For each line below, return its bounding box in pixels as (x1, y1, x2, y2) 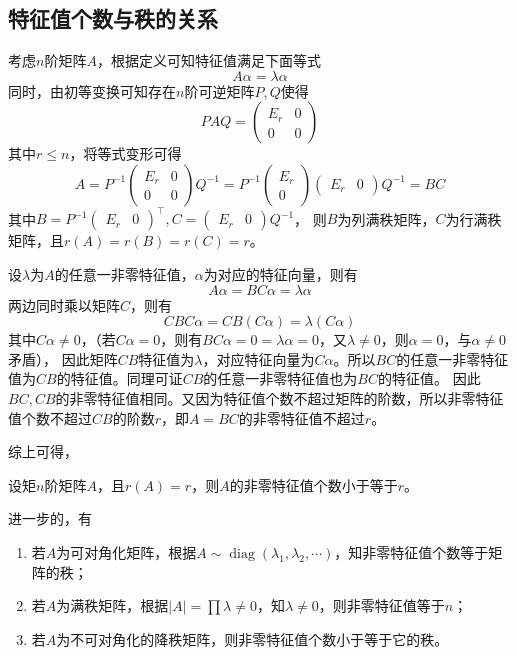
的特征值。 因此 (377, 368, 481, 389)
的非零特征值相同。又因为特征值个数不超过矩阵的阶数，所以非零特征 (55, 388, 504, 409)
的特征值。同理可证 (56, 368, 183, 389)
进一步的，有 (8, 508, 92, 529)
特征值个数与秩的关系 (8, 3, 218, 34)
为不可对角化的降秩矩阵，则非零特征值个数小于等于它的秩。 (56, 628, 449, 649)
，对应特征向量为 (202, 348, 315, 369)
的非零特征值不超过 (238, 407, 365, 428)
